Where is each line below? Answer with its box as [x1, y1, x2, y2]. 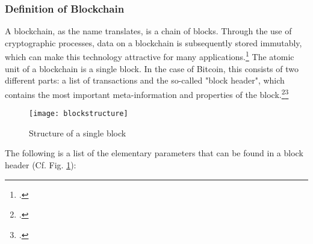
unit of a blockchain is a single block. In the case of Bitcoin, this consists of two [5, 62, 299, 75]
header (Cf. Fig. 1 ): [5, 158, 76, 171]
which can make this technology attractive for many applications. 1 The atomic [5, 49, 294, 63]
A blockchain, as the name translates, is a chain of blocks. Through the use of [5, 25, 292, 37]
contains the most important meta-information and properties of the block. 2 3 [5, 86, 289, 100]
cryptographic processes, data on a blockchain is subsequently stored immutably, [5, 36, 302, 49]
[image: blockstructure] [29, 109, 128, 118]
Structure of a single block [29, 126, 126, 139]
